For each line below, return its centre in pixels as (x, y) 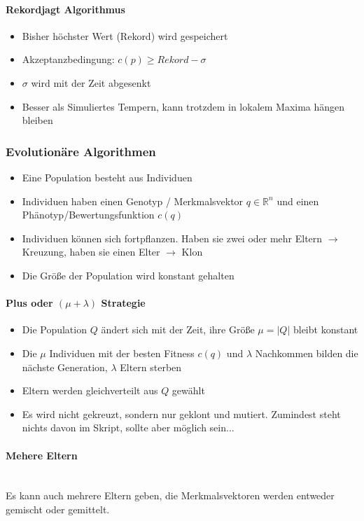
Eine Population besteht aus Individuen (107, 177)
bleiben (37, 120)
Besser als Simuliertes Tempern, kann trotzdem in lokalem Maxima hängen (183, 106)
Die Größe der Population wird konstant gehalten (128, 275)
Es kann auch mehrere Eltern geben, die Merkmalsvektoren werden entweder (170, 495)
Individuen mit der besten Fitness (122, 353)
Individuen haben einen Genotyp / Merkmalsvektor (133, 201)
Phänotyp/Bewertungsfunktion (88, 215)
